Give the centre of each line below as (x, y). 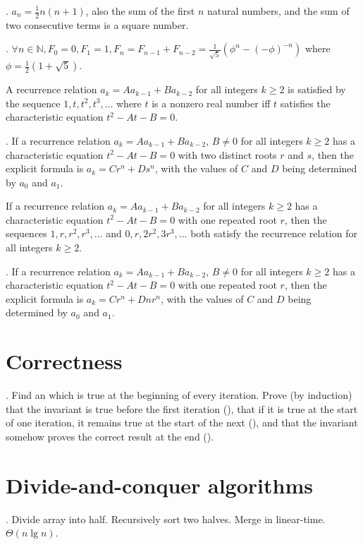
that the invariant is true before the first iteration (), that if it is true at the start (182, 408)
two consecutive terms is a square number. (97, 24)
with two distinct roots (227, 154)
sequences (26, 233)
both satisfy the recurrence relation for (274, 233)
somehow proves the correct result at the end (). (110, 436)
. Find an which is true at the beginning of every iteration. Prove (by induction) (179, 395)
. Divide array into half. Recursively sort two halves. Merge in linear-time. (166, 519)
